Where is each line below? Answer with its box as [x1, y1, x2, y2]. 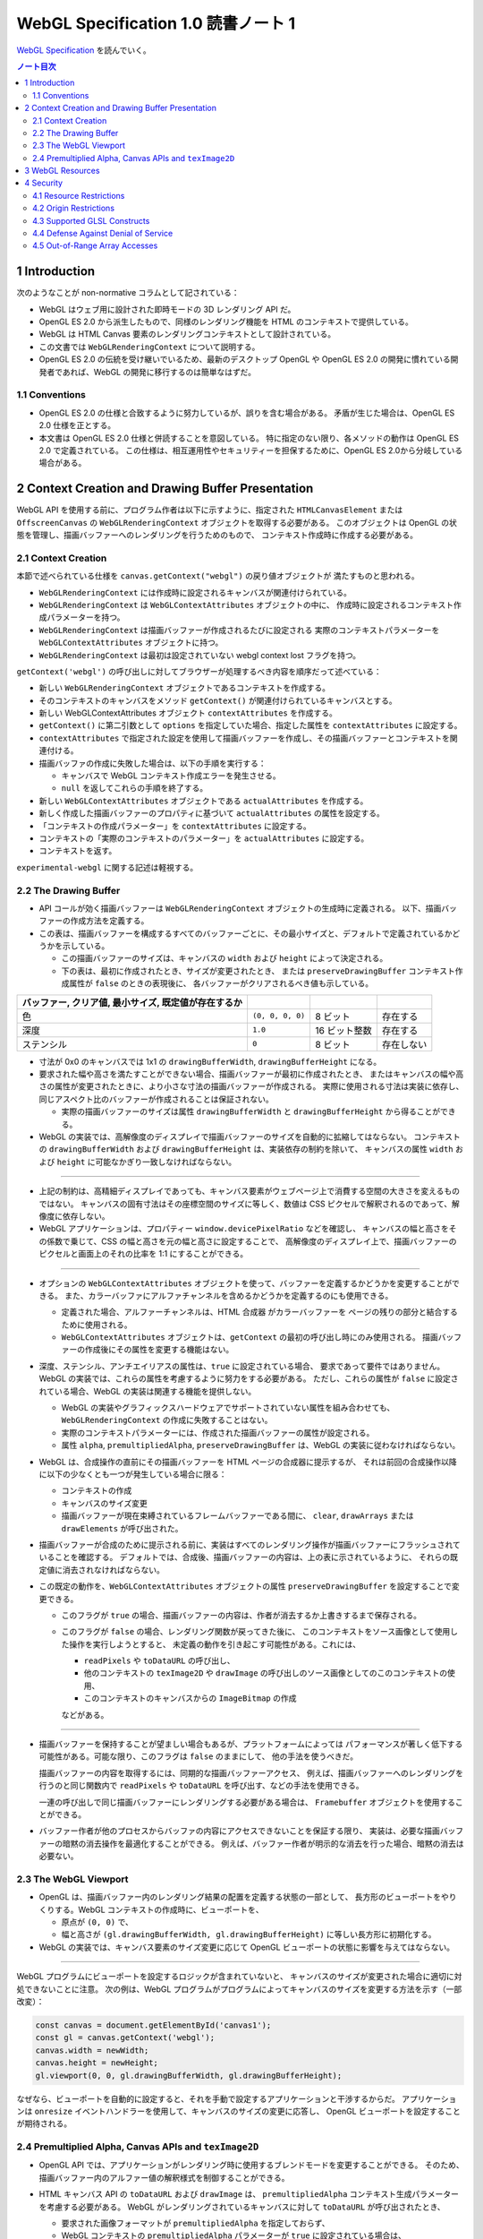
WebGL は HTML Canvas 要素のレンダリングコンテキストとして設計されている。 [38, 329, 335, 339]
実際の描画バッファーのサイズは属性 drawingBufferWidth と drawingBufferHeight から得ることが [61, 1106, 441, 1117]
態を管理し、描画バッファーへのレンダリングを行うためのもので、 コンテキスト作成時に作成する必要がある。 [16, 529, 418, 541]
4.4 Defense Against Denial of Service [32, 228, 174, 239]
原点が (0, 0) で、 [61, 1917, 133, 1927]
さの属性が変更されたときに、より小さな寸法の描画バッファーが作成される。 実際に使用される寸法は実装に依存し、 [38, 1081, 464, 1092]
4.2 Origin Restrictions [32, 202, 115, 214]
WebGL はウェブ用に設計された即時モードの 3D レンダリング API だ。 [38, 304, 296, 314]
